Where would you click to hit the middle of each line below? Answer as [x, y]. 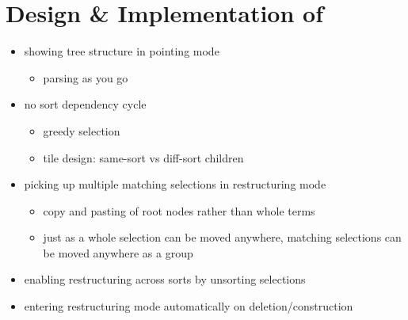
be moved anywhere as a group [118, 252]
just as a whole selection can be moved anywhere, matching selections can [222, 237]
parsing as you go [86, 77]
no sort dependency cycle [85, 104]
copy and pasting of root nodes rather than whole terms [179, 210]
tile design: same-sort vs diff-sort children [143, 157]
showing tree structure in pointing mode [122, 51]
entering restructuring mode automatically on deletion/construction [189, 306]
